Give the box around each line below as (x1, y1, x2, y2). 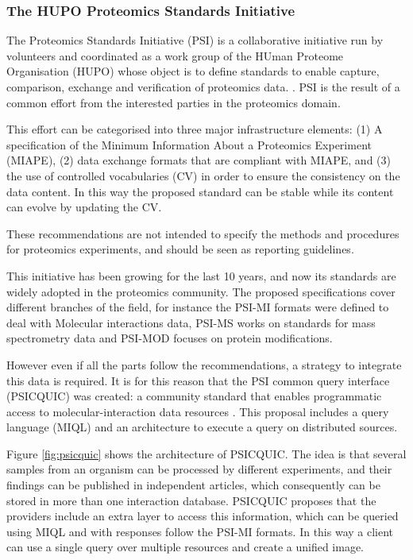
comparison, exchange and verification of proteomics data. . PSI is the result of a (6, 79, 400, 95)
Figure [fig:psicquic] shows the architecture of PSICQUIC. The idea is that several (6, 445, 407, 462)
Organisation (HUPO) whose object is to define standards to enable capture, (6, 63, 380, 79)
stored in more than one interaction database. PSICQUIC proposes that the (6, 492, 376, 508)
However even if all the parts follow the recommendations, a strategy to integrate (6, 356, 402, 373)
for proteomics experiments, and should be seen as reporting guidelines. (6, 241, 354, 257)
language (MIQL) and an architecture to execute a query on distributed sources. (6, 419, 398, 435)
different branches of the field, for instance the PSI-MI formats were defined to (6, 299, 389, 315)
